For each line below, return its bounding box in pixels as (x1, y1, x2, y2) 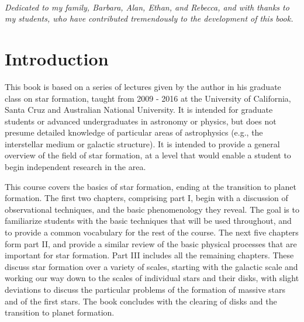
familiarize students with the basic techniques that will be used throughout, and (5, 214, 292, 227)
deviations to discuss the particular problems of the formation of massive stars (5, 283, 285, 295)
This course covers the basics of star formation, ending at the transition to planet (5, 180, 296, 192)
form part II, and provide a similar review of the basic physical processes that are (5, 237, 297, 250)
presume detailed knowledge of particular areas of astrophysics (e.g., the (5, 126, 263, 139)
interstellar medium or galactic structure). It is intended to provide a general (5, 137, 280, 150)
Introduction (5, 46, 109, 70)
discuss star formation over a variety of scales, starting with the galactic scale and (5, 260, 298, 272)
